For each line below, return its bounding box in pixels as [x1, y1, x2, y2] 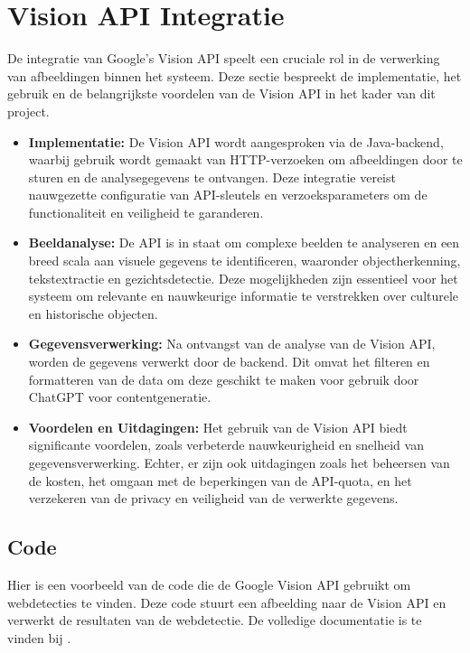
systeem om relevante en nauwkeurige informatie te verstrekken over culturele [28, 286, 459, 305]
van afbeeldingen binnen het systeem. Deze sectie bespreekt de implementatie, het [7, 66, 462, 85]
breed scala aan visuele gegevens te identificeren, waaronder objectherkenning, [28, 251, 461, 270]
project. [7, 101, 50, 120]
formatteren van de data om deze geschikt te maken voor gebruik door [28, 369, 419, 388]
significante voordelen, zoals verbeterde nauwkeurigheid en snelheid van [28, 435, 424, 454]
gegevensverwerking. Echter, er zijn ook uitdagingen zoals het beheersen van [28, 453, 450, 471]
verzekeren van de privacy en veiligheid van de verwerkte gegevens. [28, 489, 399, 508]
